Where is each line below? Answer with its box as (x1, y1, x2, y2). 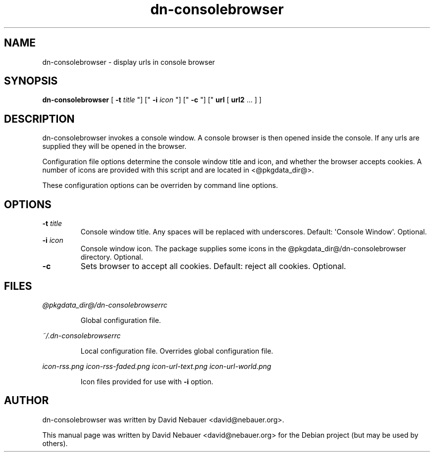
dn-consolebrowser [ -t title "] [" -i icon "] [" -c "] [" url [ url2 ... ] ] (42, 95, 262, 104)
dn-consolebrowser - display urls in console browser (42, 57, 215, 66)
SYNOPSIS (4, 75, 58, 88)
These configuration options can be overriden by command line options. (42, 181, 278, 190)
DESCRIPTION (4, 112, 75, 125)
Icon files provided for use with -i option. (80, 377, 214, 386)
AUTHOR (4, 394, 49, 407)
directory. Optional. (80, 253, 143, 262)
